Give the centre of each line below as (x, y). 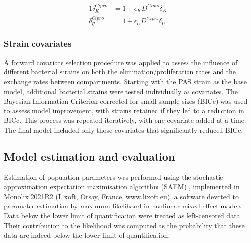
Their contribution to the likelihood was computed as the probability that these (124, 225)
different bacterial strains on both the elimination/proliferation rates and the (120, 72)
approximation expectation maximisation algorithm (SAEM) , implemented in (122, 187)
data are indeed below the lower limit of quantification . (87, 235)
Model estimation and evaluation (90, 156)
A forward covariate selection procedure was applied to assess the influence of (121, 62)
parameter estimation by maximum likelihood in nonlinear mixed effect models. (124, 206)
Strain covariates (38, 44)
